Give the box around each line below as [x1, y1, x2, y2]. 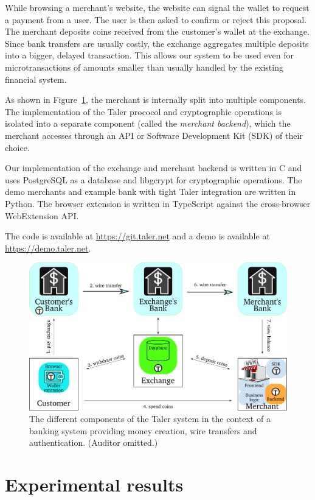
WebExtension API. [5, 209, 79, 222]
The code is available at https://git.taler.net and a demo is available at [5, 230, 270, 242]
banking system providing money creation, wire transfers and [29, 424, 257, 437]
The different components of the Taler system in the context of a [29, 412, 271, 425]
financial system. [5, 72, 67, 85]
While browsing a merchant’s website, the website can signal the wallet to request [5, 1, 310, 13]
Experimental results [5, 472, 184, 497]
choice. [5, 141, 30, 153]
